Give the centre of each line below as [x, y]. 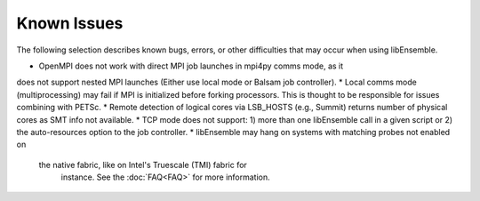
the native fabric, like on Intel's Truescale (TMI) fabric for [143, 165]
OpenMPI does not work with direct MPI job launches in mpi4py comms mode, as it [191, 66]
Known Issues [70, 23]
